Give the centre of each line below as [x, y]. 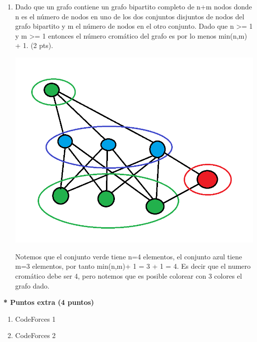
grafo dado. [32, 285]
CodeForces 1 [35, 318]
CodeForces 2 [35, 335]
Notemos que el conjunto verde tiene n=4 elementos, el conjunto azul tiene [128, 256]
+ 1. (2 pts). [34, 45]
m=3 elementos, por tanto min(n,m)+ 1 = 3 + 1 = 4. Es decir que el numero [133, 266]
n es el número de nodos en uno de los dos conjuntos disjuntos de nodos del [130, 16]
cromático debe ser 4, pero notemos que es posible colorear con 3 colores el [128, 276]
